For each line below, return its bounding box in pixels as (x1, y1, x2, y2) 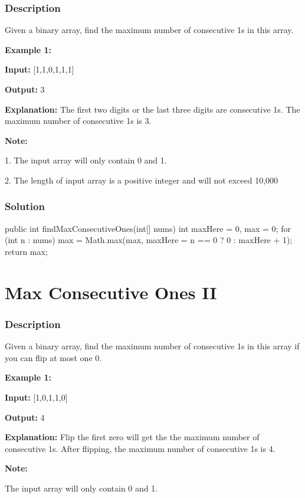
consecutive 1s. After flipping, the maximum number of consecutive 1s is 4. (5, 442, 276, 454)
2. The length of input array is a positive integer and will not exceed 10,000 (5, 173, 278, 186)
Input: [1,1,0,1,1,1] (5, 63, 74, 76)
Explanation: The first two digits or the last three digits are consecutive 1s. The (5, 103, 300, 115)
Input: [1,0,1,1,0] (5, 391, 68, 403)
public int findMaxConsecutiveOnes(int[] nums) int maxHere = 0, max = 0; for (5, 222, 291, 234)
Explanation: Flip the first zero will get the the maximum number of (5, 431, 260, 443)
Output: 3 (5, 83, 45, 95)
